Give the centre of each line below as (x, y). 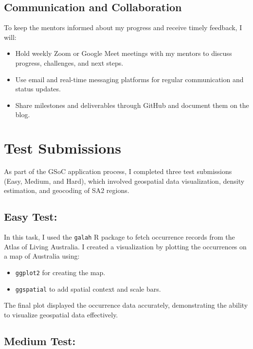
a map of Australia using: (42, 256)
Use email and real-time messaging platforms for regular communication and (129, 79)
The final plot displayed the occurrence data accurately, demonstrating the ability (126, 305)
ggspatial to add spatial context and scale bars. (88, 288)
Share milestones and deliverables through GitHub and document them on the (132, 105)
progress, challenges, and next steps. (69, 62)
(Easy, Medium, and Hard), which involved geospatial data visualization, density (124, 181)
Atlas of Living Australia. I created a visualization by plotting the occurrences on (125, 246)
